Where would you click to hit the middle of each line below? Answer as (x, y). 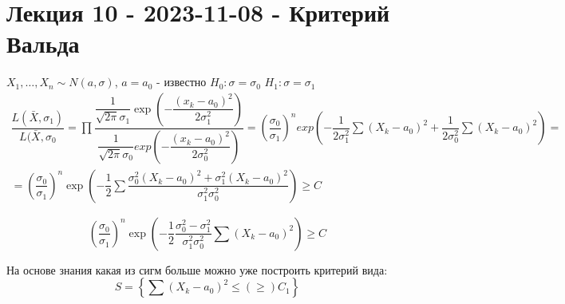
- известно (182, 82)
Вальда (43, 43)
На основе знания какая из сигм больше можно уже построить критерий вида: (197, 269)
